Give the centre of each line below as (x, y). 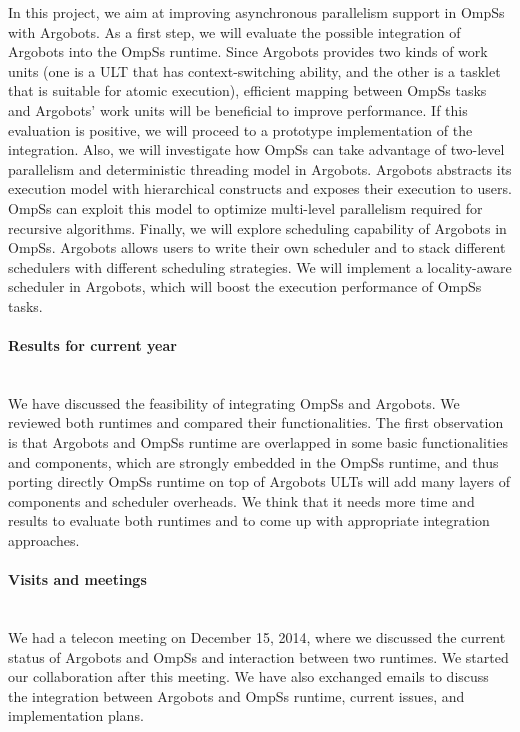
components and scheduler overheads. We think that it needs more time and (241, 500)
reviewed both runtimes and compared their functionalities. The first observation (256, 422)
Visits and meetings (77, 579)
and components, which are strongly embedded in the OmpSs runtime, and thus (253, 461)
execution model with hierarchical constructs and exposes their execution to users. (260, 188)
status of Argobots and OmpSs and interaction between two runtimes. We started (258, 656)
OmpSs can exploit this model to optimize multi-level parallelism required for (245, 207)
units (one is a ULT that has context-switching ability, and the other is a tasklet (254, 70)
